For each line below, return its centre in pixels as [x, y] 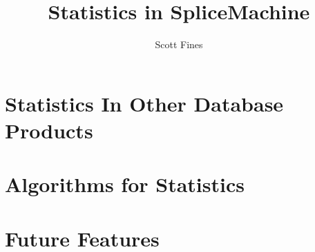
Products [49, 130]
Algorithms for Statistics [125, 184]
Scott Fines [179, 44]
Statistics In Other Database [144, 103]
